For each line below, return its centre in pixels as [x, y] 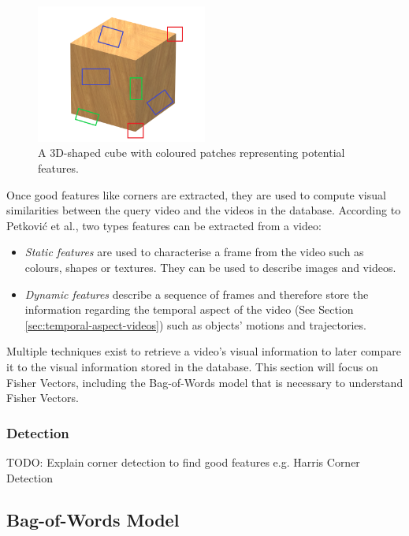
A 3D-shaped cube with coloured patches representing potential [191, 153]
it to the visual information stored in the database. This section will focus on [192, 366]
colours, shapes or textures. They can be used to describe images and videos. [210, 267]
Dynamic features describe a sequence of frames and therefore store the [197, 294]
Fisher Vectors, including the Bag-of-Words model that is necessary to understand [205, 382]
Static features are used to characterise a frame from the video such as [194, 252]
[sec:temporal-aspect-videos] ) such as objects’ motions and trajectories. [195, 324]
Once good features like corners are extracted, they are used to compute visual [196, 194]
